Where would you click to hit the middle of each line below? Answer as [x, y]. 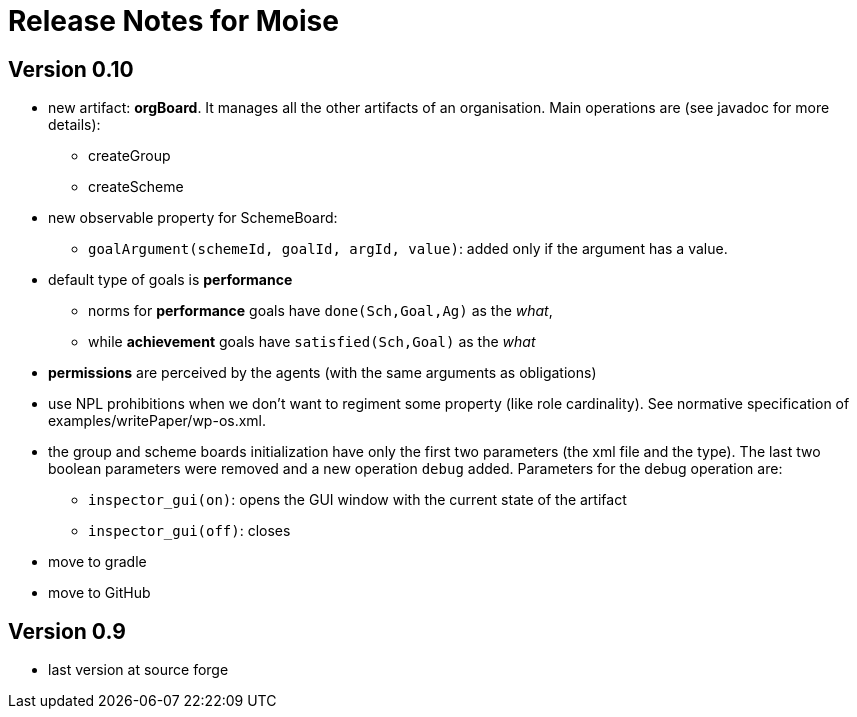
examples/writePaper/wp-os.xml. [157, 421]
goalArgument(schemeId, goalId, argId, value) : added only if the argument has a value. [408, 249]
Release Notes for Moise [173, 21]
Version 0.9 [67, 631]
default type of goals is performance [170, 280]
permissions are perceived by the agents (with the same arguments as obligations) [322, 373]
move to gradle [97, 562]
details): [74, 125]
